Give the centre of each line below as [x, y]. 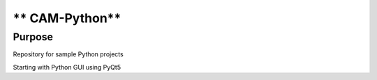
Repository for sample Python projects [68, 54]
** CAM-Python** [67, 18]
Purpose [33, 37]
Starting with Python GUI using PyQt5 [67, 67]
